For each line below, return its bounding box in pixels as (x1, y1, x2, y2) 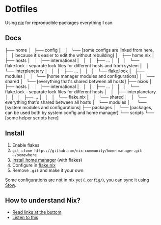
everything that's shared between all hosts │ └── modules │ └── (5, 99, 147, 105)
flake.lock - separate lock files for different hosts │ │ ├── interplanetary (5, 88, 156, 94)
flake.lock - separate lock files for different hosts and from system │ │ (5, 62, 149, 68)
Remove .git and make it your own (12, 167, 83, 173)
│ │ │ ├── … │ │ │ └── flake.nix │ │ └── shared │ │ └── (5, 94, 147, 100)
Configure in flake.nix (12, 162, 56, 168)
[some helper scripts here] (5, 114, 59, 121)
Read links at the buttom (12, 209, 62, 215)
